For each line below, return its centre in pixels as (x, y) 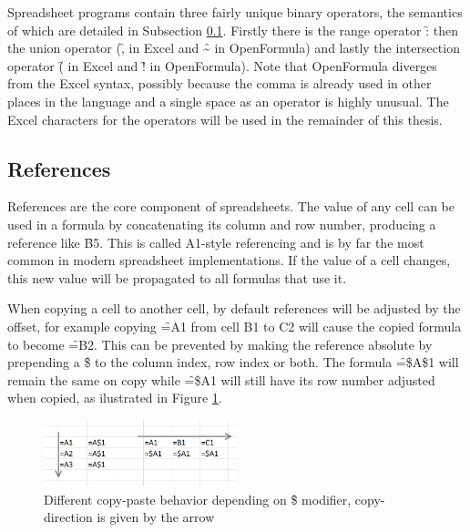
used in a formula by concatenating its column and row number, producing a (222, 224)
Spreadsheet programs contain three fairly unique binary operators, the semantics (235, 12)
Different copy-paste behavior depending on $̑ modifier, (198, 499)
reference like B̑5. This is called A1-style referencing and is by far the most (216, 242)
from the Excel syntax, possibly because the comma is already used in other (220, 83)
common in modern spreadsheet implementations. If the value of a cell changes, (229, 260)
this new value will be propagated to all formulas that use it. (177, 277)
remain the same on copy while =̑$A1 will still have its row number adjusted (221, 379)
